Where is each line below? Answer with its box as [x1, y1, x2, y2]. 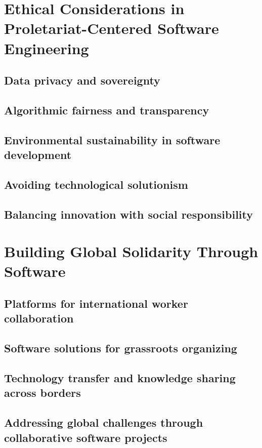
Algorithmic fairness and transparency [4, 102, 209, 117]
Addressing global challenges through [4, 415, 203, 430]
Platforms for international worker [4, 296, 188, 311]
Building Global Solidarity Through [4, 241, 258, 262]
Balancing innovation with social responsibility [4, 206, 253, 222]
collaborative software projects [4, 429, 167, 445]
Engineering [4, 37, 89, 58]
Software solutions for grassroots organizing [4, 340, 237, 356]
